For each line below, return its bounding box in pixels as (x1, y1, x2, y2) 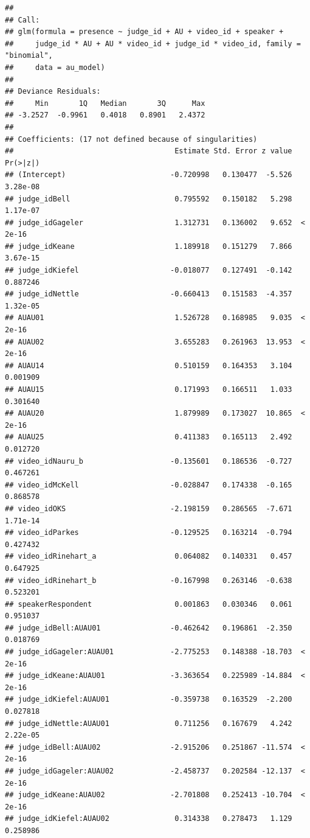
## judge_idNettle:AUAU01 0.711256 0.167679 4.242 (5, 719, 292, 728)
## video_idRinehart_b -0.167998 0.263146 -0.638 (5, 576, 292, 585)
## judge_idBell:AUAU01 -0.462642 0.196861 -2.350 (5, 623, 292, 632)
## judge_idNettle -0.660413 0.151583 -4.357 (5, 290, 292, 299)
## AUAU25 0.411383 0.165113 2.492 (5, 433, 292, 442)
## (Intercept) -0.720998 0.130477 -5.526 (5, 170, 292, 180)
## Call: (5, 15, 40, 24)
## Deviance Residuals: (5, 87, 101, 96)
